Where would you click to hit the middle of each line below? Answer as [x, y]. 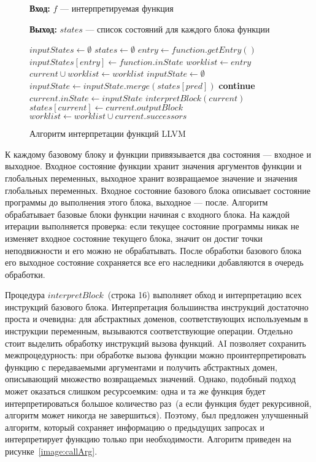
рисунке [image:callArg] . [51, 451]
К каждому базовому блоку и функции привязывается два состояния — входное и [158, 154]
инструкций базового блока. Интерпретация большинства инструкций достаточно [157, 306]
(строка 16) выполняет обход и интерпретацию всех [205, 295]
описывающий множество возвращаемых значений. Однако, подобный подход [150, 379]
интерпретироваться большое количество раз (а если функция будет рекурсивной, [158, 403]
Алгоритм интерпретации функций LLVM [108, 133]
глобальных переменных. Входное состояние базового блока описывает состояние [158, 190]
